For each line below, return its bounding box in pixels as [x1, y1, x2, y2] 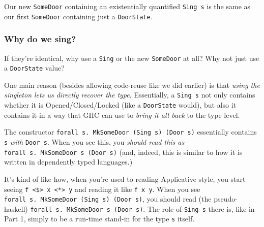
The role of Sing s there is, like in [147, 203, 255, 214]
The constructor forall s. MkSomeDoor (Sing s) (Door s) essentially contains [4, 126, 257, 137]
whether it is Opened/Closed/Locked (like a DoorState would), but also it [4, 100, 237, 110]
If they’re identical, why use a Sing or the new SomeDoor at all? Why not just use [4, 52, 259, 63]
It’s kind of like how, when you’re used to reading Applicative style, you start [4, 173, 246, 184]
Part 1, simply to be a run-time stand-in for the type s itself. [4, 213, 195, 224]
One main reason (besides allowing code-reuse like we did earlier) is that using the [4, 79, 260, 90]
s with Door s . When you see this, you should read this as [4, 137, 185, 147]
